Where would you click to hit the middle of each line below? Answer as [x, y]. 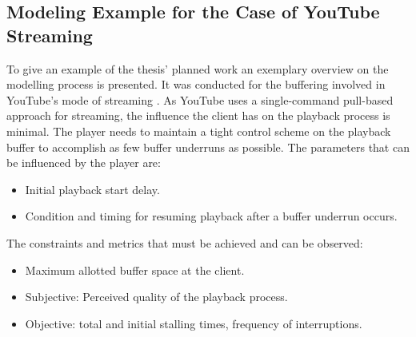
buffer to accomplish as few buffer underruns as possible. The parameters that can [208, 147]
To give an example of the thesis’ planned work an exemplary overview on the [198, 68]
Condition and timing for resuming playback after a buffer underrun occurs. [211, 216]
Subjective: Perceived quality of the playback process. [156, 297]
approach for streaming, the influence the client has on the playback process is [198, 115]
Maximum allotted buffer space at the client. [135, 270]
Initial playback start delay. [92, 189]
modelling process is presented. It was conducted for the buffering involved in [196, 84]
